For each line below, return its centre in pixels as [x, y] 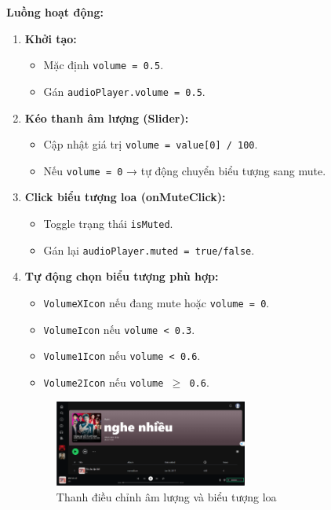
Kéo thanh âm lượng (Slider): [107, 117]
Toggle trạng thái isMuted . [108, 223]
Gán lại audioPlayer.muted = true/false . [149, 249]
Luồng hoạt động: [55, 12]
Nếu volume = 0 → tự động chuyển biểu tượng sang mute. [185, 170]
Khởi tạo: [51, 38]
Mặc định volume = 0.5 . [104, 65]
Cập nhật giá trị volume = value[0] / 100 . [151, 144]
